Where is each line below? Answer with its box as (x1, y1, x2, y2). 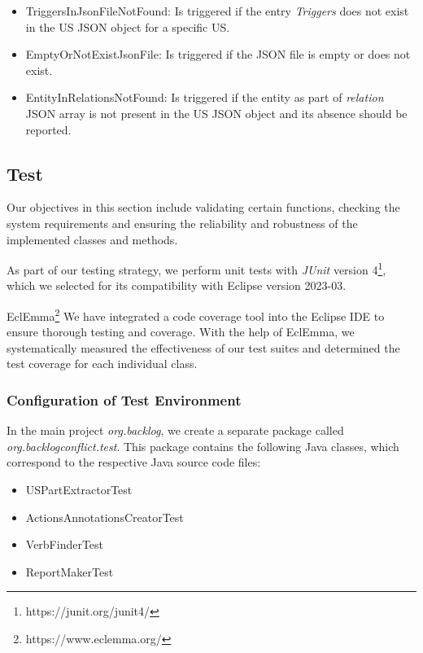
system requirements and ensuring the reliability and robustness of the (7, 214, 358, 231)
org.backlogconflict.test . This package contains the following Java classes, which (7, 437, 399, 454)
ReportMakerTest (25, 563, 114, 580)
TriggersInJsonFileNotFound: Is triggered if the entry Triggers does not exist (25, 2, 409, 19)
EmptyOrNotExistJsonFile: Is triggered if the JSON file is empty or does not (25, 46, 411, 63)
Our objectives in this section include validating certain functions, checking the (7, 199, 400, 216)
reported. (25, 121, 72, 138)
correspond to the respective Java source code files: (7, 454, 261, 471)
